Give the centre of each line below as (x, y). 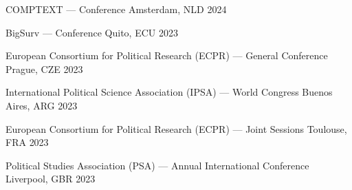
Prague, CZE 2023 (44, 68)
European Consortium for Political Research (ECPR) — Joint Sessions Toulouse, (176, 128)
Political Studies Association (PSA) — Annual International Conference (157, 165)
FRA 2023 (27, 142)
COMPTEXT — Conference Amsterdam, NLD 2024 (116, 9)
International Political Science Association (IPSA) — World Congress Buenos (169, 92)
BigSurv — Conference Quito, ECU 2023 (92, 32)
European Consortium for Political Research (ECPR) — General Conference (167, 55)
